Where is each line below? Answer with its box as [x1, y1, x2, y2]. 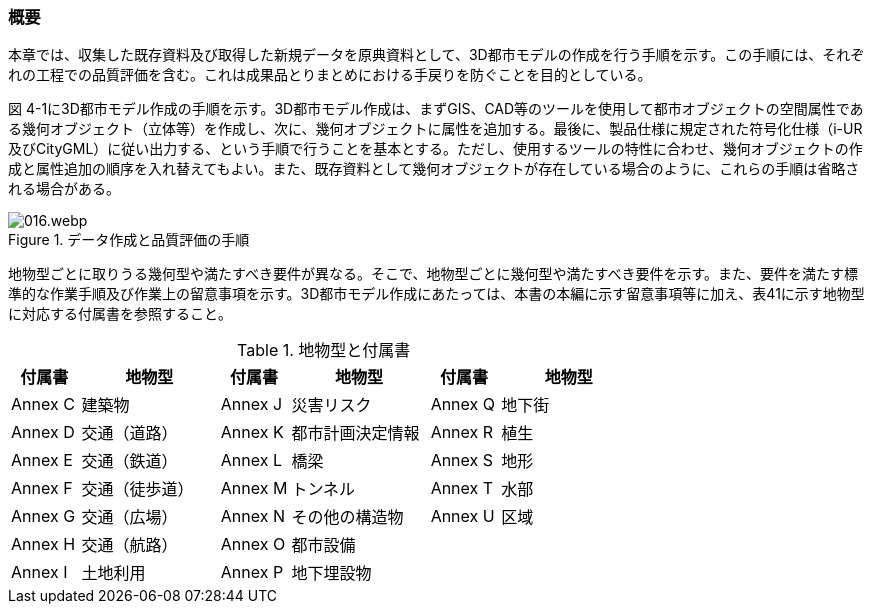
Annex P [220, 562, 284, 583]
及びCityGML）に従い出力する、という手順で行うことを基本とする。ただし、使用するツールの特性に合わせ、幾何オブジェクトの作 [8, 140, 863, 158]
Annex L [220, 450, 283, 471]
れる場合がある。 [8, 180, 120, 198]
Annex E [11, 450, 73, 471]
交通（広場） [81, 507, 178, 528]
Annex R [430, 422, 494, 443]
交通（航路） [81, 535, 178, 556]
